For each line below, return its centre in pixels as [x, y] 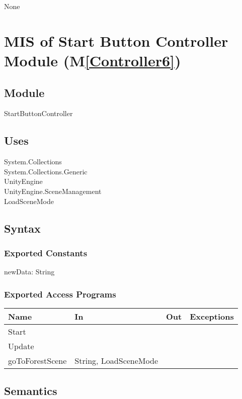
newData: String [29, 272]
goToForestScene [37, 360]
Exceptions [212, 316]
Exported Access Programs [60, 294]
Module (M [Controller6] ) [93, 60]
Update [21, 346]
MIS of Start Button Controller [116, 40]
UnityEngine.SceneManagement [53, 191]
